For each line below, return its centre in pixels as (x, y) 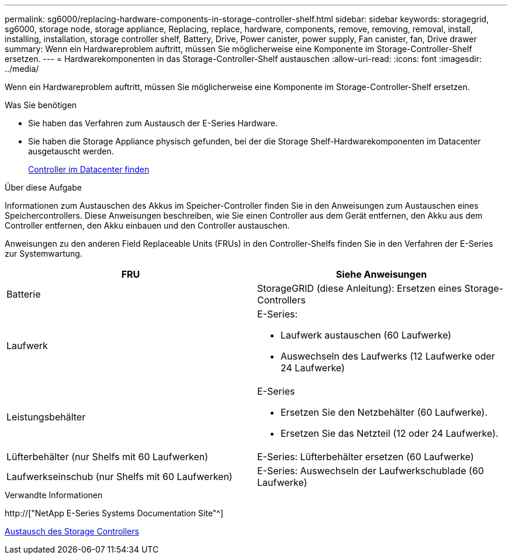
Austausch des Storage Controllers (72, 531)
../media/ (22, 69)
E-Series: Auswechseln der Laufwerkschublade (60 (371, 471)
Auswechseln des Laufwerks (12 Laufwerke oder (388, 356)
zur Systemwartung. (44, 253)
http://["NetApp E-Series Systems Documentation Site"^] (114, 513)
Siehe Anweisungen (381, 274)
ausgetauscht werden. (71, 151)
